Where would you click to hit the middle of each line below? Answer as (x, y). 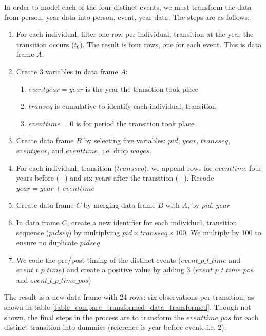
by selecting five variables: (125, 140)
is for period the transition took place (135, 123)
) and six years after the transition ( (122, 178)
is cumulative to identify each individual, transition (135, 106)
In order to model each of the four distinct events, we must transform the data (128, 7)
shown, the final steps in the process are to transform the (94, 317)
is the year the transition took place (142, 88)
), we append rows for (178, 167)
